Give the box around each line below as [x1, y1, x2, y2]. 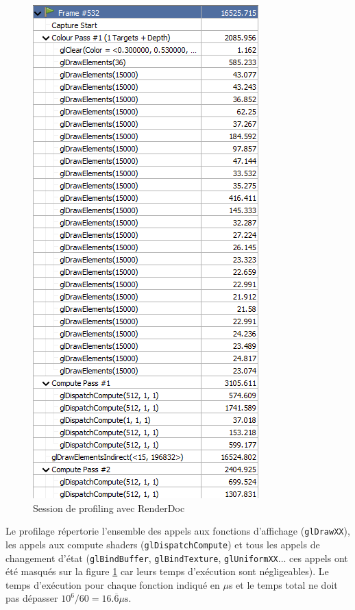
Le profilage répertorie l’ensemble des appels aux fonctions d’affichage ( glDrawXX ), [5, 524, 350, 538]
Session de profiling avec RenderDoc [33, 500, 185, 515]
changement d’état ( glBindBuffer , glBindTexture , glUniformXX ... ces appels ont [5, 550, 348, 565]
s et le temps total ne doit [228, 577, 338, 591]
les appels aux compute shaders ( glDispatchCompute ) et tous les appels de [5, 537, 320, 551]
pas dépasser [5, 591, 58, 605]
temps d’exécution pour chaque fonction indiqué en [5, 577, 220, 591]
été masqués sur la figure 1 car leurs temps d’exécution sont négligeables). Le [5, 564, 329, 578]
